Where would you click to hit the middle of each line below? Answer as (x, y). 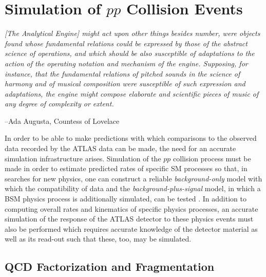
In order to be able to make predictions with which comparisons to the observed (131, 138)
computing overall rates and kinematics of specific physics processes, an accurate (131, 208)
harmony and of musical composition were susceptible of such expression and (125, 84)
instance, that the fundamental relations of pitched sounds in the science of (122, 73)
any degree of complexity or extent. (59, 104)
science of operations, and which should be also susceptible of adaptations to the (130, 53)
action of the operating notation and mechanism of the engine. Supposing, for (126, 63)
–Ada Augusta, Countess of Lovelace (62, 121)
